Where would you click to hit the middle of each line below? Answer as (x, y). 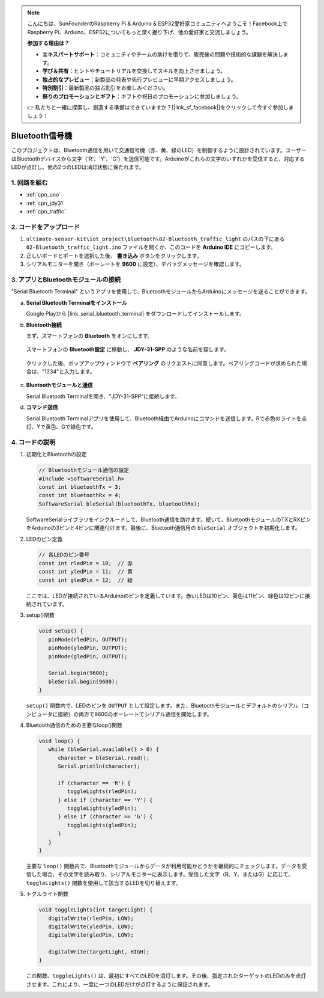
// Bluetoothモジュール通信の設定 (84, 470)
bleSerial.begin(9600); (83, 681)
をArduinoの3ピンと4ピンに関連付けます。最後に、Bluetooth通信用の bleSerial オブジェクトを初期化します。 (163, 528)
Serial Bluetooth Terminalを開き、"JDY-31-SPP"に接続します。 (103, 396)
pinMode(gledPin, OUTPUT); (88, 656)
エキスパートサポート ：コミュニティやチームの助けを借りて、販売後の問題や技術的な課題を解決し (163, 54)
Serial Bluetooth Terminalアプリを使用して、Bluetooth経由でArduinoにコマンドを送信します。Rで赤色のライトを (164, 418)
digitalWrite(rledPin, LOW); (91, 918)
